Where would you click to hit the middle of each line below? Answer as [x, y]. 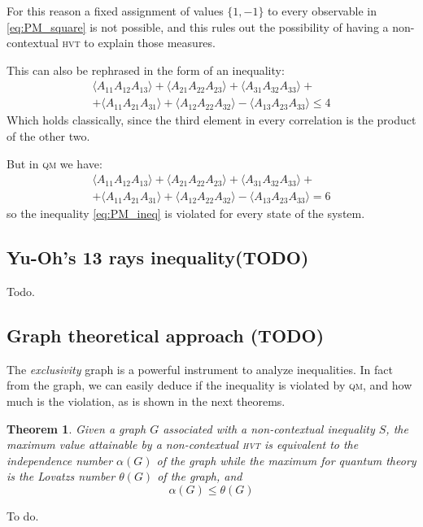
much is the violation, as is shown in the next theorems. [146, 401]
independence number [60, 460]
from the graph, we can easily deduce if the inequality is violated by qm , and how [209, 385]
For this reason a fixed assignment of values [115, 11]
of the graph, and [200, 476]
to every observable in [323, 11]
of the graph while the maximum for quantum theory [286, 460]
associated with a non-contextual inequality [269, 428]
